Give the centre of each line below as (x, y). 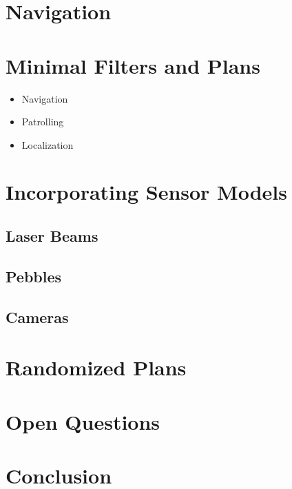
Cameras (37, 316)
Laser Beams (52, 236)
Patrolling (43, 122)
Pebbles (34, 276)
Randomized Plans (96, 367)
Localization (48, 144)
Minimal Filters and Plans (133, 65)
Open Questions (83, 421)
